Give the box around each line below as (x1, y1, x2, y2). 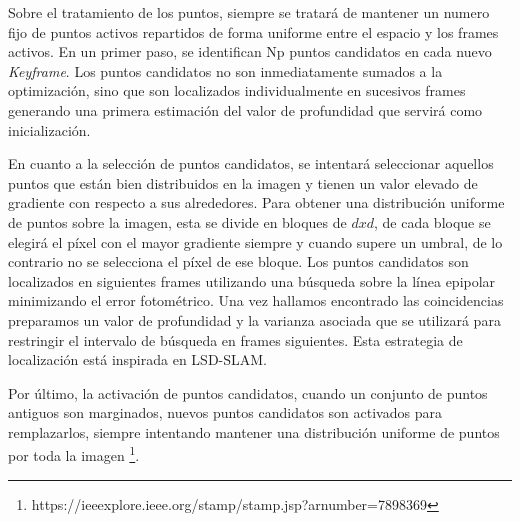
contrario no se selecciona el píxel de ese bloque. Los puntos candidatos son (8, 251, 469, 272)
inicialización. (8, 119, 91, 140)
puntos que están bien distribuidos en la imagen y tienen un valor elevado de (8, 172, 478, 193)
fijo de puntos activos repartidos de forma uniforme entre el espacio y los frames (8, 21, 499, 42)
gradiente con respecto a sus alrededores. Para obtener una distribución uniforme (8, 192, 505, 213)
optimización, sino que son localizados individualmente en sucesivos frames (8, 80, 466, 101)
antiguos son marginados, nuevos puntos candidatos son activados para (8, 402, 442, 423)
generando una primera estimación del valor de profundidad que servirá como (8, 99, 483, 120)
